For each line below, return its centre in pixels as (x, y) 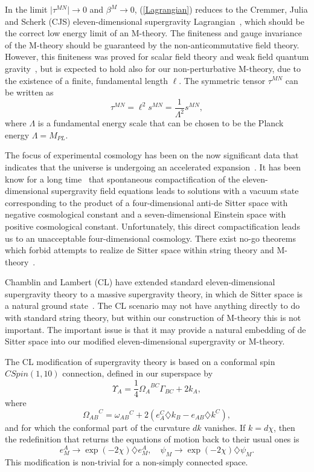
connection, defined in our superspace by (138, 373)
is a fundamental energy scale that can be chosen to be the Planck (161, 123)
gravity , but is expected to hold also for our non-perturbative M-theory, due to (153, 68)
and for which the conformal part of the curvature (98, 427)
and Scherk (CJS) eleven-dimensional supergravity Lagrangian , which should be (155, 21)
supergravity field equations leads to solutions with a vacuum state (175, 191)
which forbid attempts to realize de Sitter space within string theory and (139, 250)
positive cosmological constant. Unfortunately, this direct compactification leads (152, 226)
